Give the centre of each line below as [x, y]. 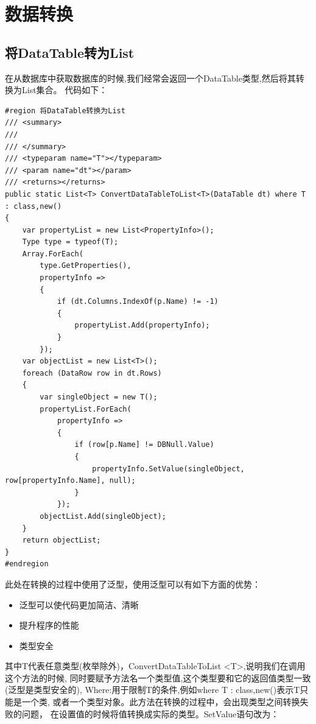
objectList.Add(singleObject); [103, 516]
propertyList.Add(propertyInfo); [142, 325]
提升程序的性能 [49, 625]
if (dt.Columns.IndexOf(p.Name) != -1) [138, 302]
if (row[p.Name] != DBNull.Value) [144, 445]
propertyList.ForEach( [86, 409]
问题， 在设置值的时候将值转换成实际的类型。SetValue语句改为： [150, 713]
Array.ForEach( [53, 254]
